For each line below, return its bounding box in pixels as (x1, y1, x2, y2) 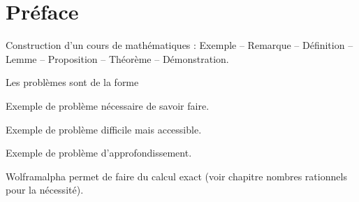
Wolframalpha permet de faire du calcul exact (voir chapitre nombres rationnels (6, 168, 347, 183)
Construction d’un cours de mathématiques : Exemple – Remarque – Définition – (6, 38, 353, 52)
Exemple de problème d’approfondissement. (6, 145, 192, 160)
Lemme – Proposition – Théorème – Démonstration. (6, 51, 229, 66)
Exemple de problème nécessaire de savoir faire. (6, 98, 210, 113)
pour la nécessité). (6, 182, 84, 197)
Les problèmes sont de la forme (6, 75, 139, 89)
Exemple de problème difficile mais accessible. (6, 122, 202, 136)
